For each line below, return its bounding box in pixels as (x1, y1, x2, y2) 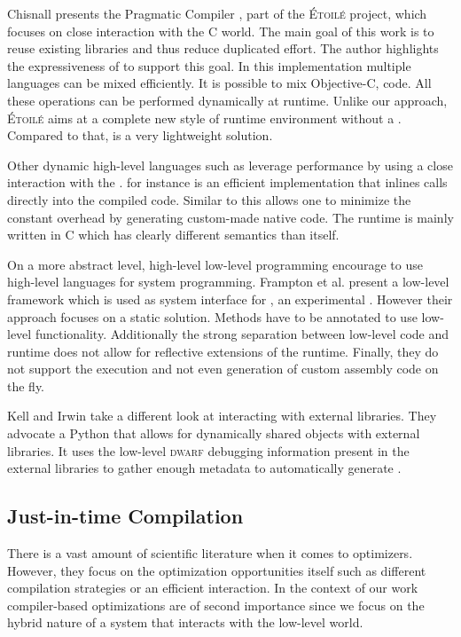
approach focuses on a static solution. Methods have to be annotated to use (7, 307, 418, 326)
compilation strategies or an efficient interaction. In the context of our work (7, 578, 418, 597)
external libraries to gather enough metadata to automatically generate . (7, 459, 402, 477)
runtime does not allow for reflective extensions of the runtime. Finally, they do (7, 342, 439, 360)
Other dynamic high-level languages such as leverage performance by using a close (7, 155, 453, 174)
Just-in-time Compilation (7, 502, 244, 530)
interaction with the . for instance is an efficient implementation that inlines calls (7, 173, 448, 192)
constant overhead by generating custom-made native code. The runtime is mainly (7, 208, 454, 226)
